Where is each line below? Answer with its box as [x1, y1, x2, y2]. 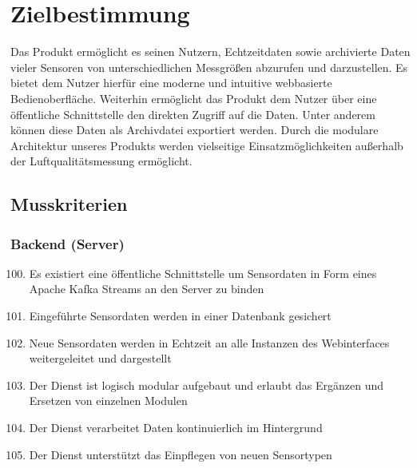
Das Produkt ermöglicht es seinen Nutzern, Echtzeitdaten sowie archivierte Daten [10, 43, 411, 60]
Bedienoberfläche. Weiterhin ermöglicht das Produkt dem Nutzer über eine [10, 89, 377, 106]
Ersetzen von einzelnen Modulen [29, 392, 188, 409]
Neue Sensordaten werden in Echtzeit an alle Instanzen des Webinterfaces [29, 334, 390, 351]
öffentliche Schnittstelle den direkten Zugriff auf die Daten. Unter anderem [10, 105, 375, 122]
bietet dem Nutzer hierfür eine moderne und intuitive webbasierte [10, 74, 332, 91]
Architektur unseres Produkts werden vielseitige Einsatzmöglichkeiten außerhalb [10, 137, 403, 153]
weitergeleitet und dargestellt [29, 350, 172, 367]
